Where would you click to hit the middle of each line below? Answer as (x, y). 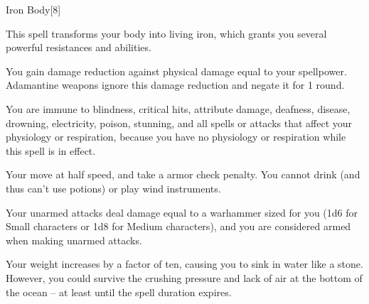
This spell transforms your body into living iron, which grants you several (166, 33)
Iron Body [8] (33, 9)
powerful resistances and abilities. (79, 47)
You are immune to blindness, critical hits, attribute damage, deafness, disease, (178, 108)
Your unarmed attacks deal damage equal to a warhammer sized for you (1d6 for (182, 212)
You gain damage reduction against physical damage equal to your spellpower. (176, 71)
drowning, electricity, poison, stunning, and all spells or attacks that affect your (179, 123)
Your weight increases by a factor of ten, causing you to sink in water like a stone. (184, 264)
